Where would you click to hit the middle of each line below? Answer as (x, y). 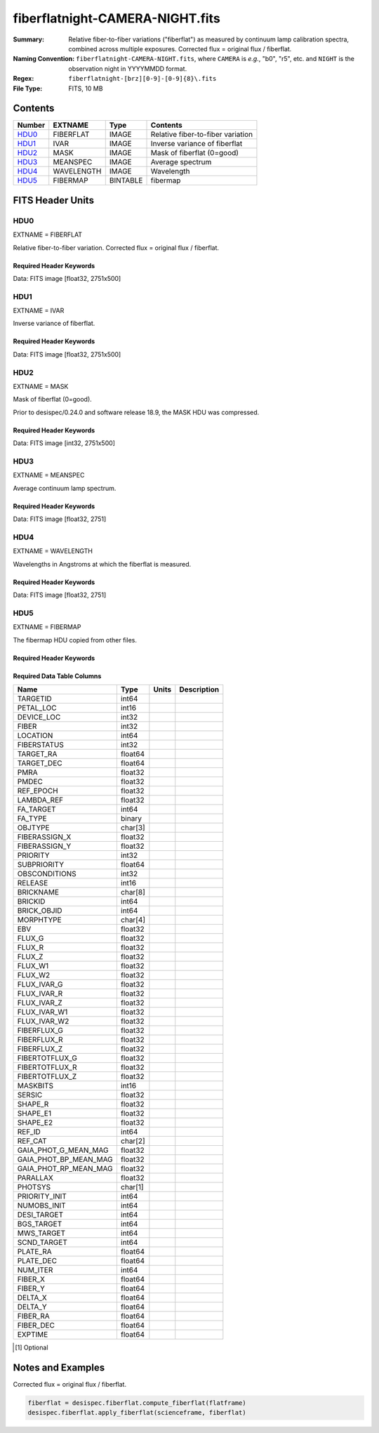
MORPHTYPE (40, 920)
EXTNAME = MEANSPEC (49, 475)
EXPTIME (33, 1334)
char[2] (133, 1141)
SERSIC (30, 1095)
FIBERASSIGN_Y (44, 846)
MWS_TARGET (41, 1233)
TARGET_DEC (40, 763)
